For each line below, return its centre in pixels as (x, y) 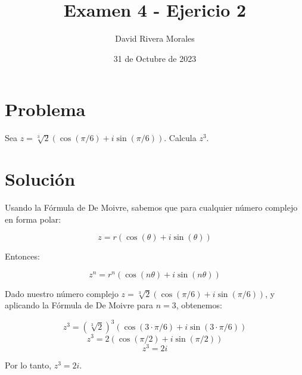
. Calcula (180, 138)
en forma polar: (33, 219)
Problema (45, 109)
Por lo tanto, (28, 365)
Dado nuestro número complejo (62, 293)
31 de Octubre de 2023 (155, 58)
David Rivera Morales (155, 38)
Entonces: (22, 256)
